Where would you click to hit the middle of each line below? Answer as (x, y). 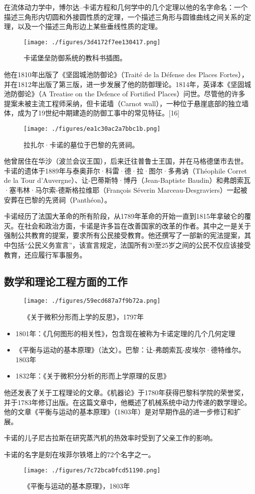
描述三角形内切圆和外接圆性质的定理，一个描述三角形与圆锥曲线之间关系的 (124, 16)
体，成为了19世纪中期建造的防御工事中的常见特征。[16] (92, 113)
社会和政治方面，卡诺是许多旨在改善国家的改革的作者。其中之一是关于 (138, 225)
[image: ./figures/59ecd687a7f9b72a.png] (92, 301)
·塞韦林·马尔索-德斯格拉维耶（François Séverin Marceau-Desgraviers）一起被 (126, 190)
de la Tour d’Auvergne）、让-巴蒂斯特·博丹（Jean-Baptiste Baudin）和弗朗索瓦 (127, 180)
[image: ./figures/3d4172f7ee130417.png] (92, 42)
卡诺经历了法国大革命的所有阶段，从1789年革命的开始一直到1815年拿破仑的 (124, 216)
